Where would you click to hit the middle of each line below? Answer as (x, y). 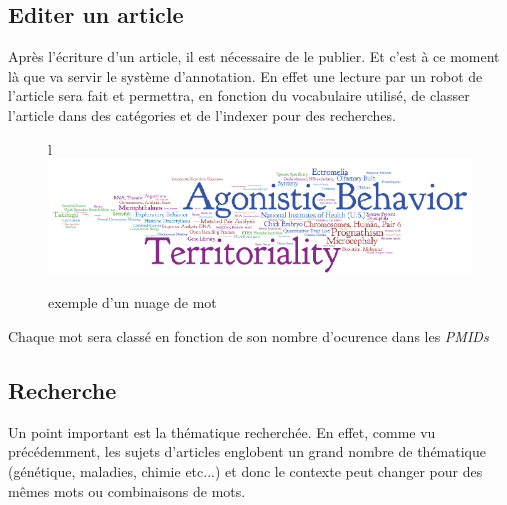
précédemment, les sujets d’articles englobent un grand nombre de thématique (247, 451)
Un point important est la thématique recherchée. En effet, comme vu (222, 431)
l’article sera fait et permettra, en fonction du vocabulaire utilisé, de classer (239, 95)
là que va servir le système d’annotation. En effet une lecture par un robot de (245, 75)
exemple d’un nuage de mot (132, 302)
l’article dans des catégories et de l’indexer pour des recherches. (202, 114)
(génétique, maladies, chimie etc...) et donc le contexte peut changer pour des (245, 470)
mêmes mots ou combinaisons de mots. (127, 490)
